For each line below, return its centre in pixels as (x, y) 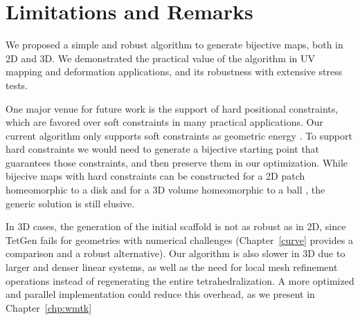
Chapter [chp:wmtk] (49, 307)
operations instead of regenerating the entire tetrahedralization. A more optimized (180, 280)
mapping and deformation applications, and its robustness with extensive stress (174, 72)
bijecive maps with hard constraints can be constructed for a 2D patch (155, 176)
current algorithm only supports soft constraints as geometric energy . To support (179, 135)
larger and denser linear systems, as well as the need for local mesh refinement (172, 267)
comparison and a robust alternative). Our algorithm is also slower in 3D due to (175, 253)
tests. (17, 85)
